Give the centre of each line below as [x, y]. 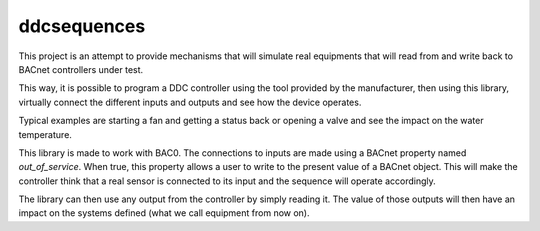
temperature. [45, 134]
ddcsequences [82, 26]
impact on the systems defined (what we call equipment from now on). [164, 213]
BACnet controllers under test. [81, 69]
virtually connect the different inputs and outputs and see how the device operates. [190, 102]
